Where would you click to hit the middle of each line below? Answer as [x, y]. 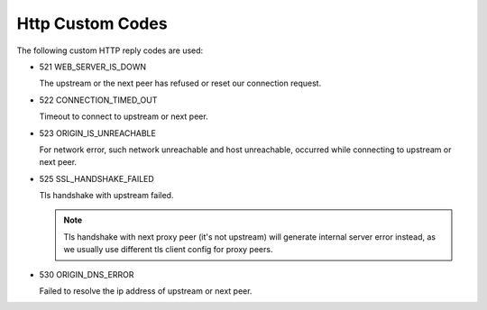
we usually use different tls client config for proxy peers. [168, 250]
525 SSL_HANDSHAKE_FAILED [97, 178]
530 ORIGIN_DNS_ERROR [87, 274]
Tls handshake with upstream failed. [106, 196]
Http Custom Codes [92, 23]
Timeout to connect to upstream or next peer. [124, 116]
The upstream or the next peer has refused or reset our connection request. [180, 83]
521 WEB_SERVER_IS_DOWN [93, 67]
